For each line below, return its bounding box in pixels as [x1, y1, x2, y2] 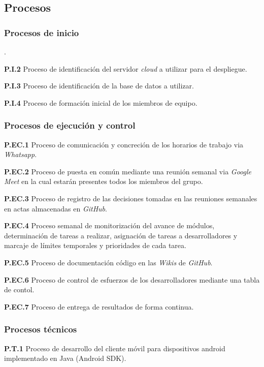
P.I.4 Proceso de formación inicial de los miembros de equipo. [4, 97, 197, 108]
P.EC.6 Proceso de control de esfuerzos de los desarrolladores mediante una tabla [4, 274, 260, 285]
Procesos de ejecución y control [4, 119, 136, 132]
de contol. [4, 284, 35, 295]
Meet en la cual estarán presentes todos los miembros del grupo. [4, 176, 203, 187]
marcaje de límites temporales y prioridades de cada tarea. [4, 240, 186, 251]
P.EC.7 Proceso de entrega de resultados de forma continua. [4, 301, 194, 312]
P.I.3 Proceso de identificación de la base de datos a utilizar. [4, 80, 194, 91]
